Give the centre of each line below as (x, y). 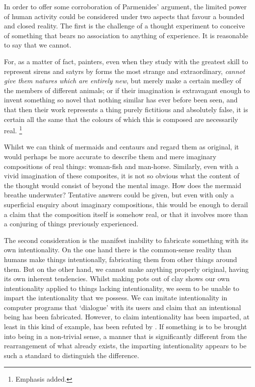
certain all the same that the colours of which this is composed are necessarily (121, 119)
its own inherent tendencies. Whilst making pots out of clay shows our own (117, 278)
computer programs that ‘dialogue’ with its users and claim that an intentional (123, 307)
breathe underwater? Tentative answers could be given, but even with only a (119, 195)
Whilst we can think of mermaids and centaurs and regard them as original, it (122, 147)
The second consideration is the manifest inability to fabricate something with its (126, 240)
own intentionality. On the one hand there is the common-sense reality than (118, 250)
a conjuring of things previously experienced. (71, 224)
